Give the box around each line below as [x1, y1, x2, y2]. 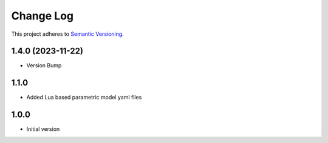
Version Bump [26, 62, 62, 69]
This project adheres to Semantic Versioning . [11, 30, 124, 38]
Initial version [26, 125, 60, 133]
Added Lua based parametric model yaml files [26, 94, 142, 101]
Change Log [11, 9, 74, 22]
